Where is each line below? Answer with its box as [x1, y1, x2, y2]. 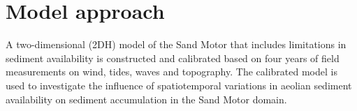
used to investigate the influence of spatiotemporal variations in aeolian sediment [6, 77, 352, 92]
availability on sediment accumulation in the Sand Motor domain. [6, 91, 287, 106]
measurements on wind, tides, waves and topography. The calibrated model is [6, 64, 337, 79]
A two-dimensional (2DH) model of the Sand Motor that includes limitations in [6, 37, 347, 52]
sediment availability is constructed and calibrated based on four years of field [6, 50, 340, 65]
